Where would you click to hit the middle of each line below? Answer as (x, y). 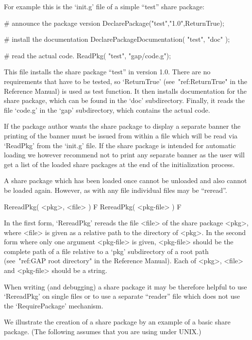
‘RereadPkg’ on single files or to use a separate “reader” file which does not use (122, 296)
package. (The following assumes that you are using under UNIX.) (103, 331)
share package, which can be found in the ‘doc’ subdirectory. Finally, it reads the (125, 100)
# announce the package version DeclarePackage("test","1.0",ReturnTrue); (114, 23)
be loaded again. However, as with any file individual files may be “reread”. (116, 190)
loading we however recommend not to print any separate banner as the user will (124, 155)
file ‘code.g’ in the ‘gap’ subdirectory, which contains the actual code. (107, 110)
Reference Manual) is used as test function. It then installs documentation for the (126, 91)
